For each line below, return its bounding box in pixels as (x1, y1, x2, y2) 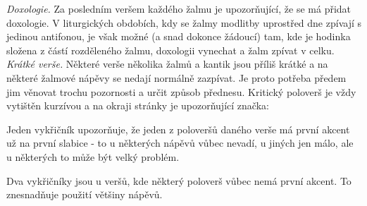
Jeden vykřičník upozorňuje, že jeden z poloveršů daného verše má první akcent (6, 121, 350, 136)
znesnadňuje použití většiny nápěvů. (6, 187, 163, 202)
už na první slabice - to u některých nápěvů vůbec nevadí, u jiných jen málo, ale (6, 135, 354, 150)
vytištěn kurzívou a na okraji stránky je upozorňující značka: (6, 98, 269, 113)
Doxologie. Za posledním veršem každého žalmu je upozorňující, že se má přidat (6, 1, 352, 16)
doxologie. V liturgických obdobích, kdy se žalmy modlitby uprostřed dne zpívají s (6, 15, 361, 30)
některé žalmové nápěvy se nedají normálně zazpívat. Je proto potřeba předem (6, 70, 347, 85)
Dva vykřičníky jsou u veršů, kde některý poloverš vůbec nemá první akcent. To (6, 173, 352, 188)
